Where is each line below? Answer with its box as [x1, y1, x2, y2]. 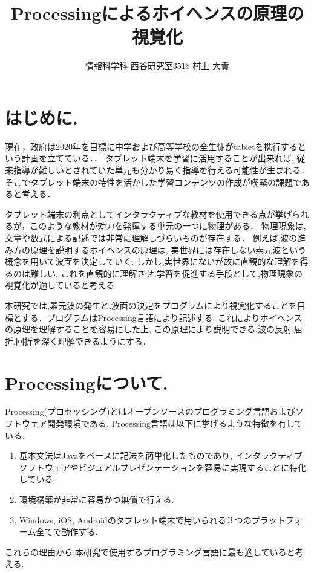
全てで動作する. [36, 525, 98, 538]
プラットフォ [251, 513, 303, 526]
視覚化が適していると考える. [5, 279, 117, 291]
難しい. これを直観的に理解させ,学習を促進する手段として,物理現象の [30, 267, 303, 279]
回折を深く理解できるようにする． [15, 334, 151, 347]
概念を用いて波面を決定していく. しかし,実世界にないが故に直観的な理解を [5, 255, 300, 268]
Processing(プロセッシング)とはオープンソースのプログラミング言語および [5, 405, 295, 418]
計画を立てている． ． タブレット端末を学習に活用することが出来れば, [21, 152, 294, 164]
